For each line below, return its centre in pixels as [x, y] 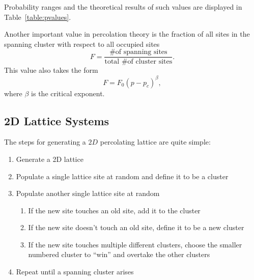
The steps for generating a [45, 142]
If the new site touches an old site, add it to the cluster [114, 210]
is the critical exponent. [68, 93]
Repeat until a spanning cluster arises [75, 272]
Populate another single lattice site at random [88, 193]
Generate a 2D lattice [50, 159]
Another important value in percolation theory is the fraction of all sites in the [127, 34]
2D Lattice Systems [57, 120]
